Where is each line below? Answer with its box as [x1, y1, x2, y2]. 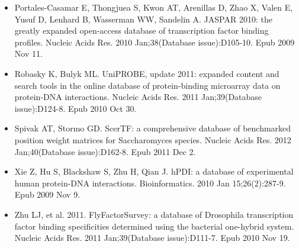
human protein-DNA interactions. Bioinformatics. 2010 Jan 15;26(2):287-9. [14, 176, 286, 189]
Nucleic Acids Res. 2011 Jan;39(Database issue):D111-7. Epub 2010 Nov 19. [14, 231, 290, 244]
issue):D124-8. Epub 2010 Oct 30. [14, 102, 137, 114]
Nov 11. [14, 47, 43, 60]
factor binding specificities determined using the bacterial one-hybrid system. [14, 220, 294, 232]
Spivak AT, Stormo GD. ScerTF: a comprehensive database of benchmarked [14, 122, 291, 134]
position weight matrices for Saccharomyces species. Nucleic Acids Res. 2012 [14, 133, 291, 146]
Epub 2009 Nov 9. [14, 188, 81, 201]
